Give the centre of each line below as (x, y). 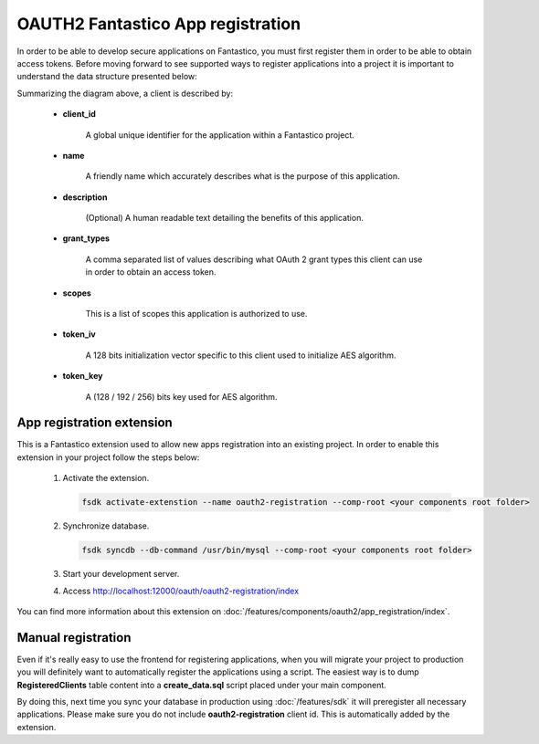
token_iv (79, 334)
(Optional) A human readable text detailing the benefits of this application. (225, 218)
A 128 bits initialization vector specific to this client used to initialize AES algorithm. (241, 355)
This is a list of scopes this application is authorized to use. (196, 314)
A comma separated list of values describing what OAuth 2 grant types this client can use (254, 259)
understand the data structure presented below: (107, 77)
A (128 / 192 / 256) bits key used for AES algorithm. (181, 396)
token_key (83, 376)
